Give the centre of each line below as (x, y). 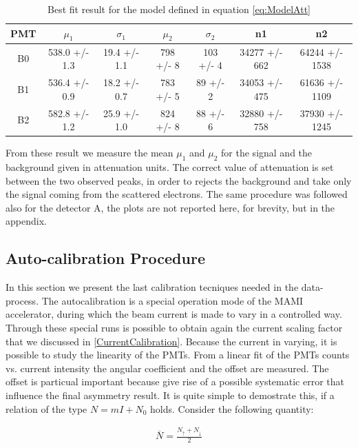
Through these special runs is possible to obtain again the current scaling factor (174, 327)
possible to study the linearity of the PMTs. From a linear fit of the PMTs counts (178, 355)
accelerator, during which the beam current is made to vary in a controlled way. (174, 314)
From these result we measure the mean (89, 153)
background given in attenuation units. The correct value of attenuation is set (170, 167)
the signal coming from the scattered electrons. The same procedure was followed (177, 194)
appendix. (26, 221)
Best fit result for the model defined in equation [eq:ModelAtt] (179, 9)
